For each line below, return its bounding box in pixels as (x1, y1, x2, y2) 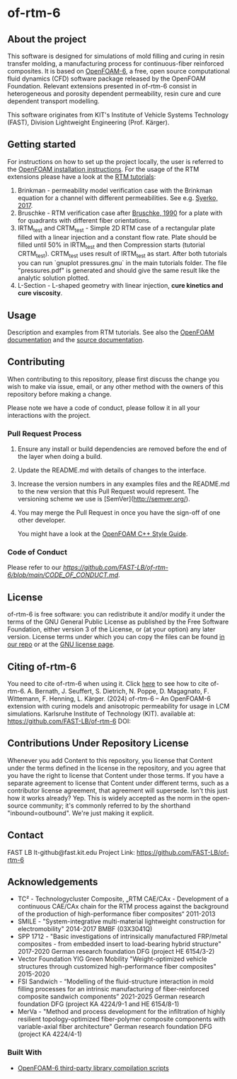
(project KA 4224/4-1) (17, 1030, 83, 1039)
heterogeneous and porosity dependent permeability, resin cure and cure (7, 90, 221, 98)
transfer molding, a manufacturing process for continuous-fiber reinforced (7, 59, 224, 68)
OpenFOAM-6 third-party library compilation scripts (17, 1063, 170, 1072)
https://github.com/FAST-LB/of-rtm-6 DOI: (7, 717, 131, 725)
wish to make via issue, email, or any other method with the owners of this (7, 382, 224, 390)
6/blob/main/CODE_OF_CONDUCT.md (7, 571, 119, 579)
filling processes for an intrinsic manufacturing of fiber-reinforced (17, 985, 209, 993)
